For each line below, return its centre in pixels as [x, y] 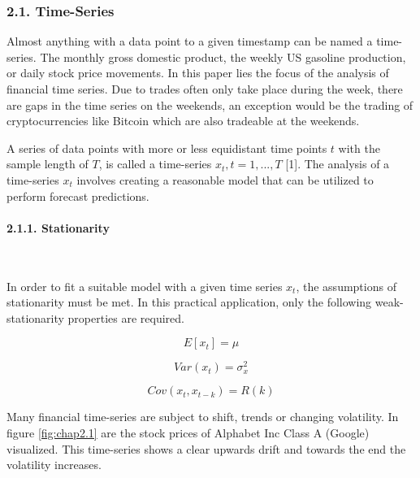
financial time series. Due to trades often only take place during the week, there [205, 89]
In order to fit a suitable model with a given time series [145, 286]
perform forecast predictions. [78, 196]
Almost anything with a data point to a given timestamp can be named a [190, 41]
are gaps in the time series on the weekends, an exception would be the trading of [210, 104]
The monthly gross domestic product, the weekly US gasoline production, [223, 56]
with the [359, 148]
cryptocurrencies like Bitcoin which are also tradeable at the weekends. [183, 121]
